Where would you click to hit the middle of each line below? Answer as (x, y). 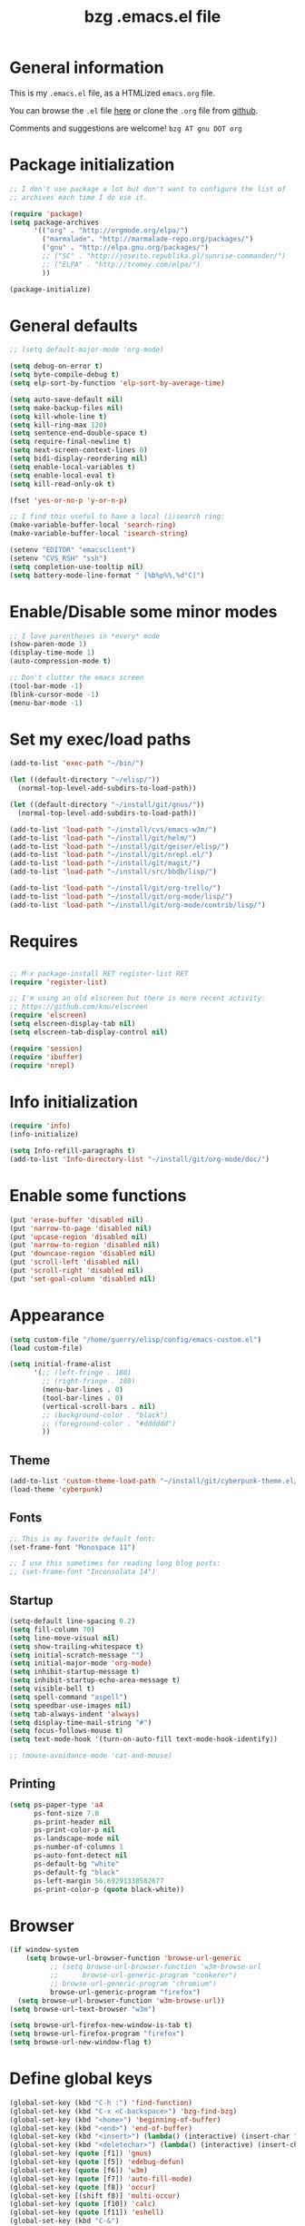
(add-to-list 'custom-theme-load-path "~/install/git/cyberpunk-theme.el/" (156, 1482)
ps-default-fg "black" (76, 1872)
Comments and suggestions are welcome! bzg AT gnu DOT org (126, 128)
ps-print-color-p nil (74, 1830)
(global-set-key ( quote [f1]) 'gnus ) (81, 2153)
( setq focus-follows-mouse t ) (67, 1731)
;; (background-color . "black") (105, 1415)
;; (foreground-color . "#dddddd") (109, 1423)
